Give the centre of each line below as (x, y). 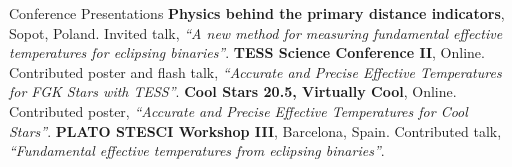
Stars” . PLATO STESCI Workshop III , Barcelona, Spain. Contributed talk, (255, 130)
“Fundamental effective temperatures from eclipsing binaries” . (197, 150)
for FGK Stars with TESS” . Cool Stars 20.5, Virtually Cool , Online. (233, 91)
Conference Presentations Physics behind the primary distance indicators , (257, 13)
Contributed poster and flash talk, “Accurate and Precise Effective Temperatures (255, 71)
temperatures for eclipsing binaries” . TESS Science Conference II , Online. (247, 52)
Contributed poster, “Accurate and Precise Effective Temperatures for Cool (238, 110)
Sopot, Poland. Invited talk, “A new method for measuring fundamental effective (256, 32)
